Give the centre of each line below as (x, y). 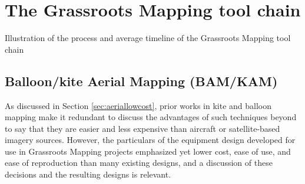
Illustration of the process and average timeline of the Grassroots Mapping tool (148, 38)
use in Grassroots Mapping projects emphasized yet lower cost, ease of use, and (148, 151)
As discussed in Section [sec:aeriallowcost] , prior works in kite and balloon (138, 105)
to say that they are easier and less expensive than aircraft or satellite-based (142, 128)
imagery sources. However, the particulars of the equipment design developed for (150, 140)
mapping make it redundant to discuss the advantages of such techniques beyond (151, 117)
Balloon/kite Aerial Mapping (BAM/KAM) (141, 81)
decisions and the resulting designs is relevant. (88, 174)
